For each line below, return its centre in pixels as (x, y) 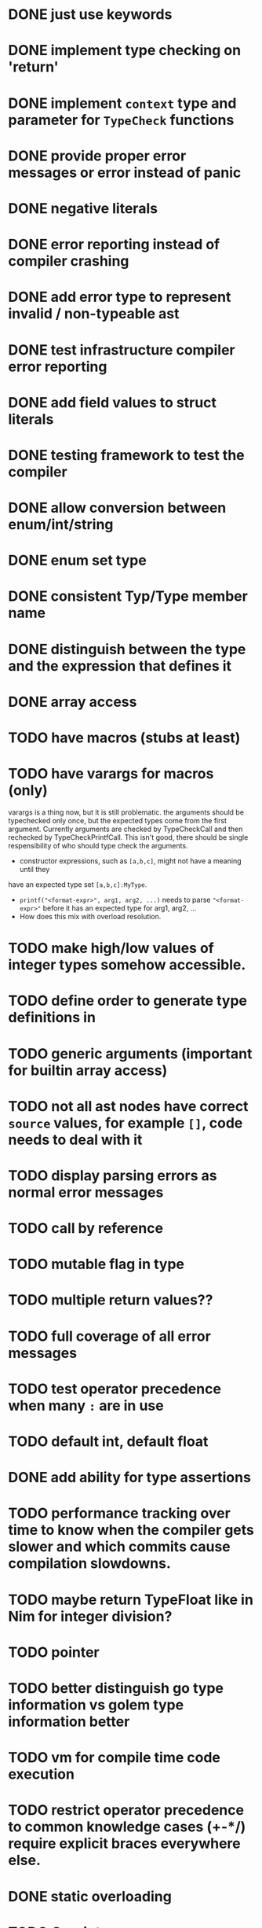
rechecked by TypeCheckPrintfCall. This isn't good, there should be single (128, 837)
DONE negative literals (83, 208)
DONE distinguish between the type (127, 649)
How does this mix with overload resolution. (90, 916)
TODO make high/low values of (111, 948)
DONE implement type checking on (125, 51)
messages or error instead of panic (125, 173)
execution (41, 1774)
